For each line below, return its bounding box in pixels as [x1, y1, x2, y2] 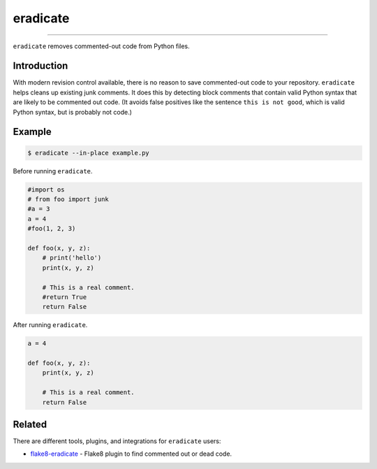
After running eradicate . [13, 321, 88, 329]
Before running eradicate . [13, 166, 93, 175]
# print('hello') [42, 254, 102, 262]
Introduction [13, 60, 68, 72]
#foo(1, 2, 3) [27, 224, 76, 233]
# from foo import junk [27, 195, 110, 203]
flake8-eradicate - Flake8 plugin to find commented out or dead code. [30, 449, 232, 458]
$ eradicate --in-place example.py [27, 149, 149, 157]
